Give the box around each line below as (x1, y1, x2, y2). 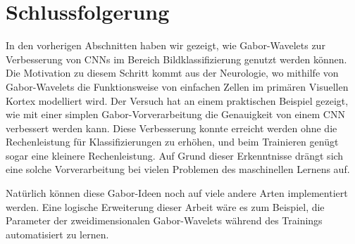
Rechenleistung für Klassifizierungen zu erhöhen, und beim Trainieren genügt (6, 134, 339, 149)
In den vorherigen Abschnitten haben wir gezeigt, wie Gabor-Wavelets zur (6, 38, 325, 53)
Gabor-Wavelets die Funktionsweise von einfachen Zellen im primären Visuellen (6, 79, 349, 94)
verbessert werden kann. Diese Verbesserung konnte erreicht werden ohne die (6, 120, 337, 135)
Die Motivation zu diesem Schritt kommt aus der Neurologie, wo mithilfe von (6, 65, 339, 80)
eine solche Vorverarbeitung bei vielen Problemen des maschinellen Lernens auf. (6, 162, 350, 176)
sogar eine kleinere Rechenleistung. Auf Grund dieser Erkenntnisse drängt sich (6, 148, 344, 162)
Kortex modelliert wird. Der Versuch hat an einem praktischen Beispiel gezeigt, (6, 93, 349, 108)
